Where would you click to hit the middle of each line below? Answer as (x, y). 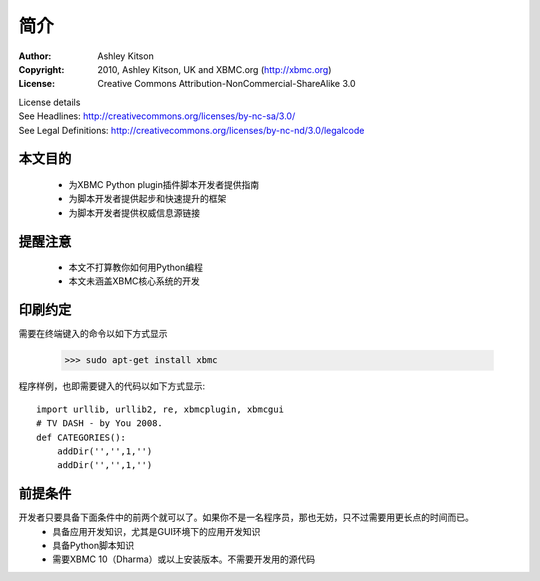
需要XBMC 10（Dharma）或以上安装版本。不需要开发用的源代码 (183, 559)
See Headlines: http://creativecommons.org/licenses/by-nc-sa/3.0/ (157, 116)
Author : (35, 56)
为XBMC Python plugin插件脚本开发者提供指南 (164, 184)
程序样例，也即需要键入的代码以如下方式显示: (112, 386)
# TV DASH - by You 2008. (100, 423)
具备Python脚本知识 (93, 545)
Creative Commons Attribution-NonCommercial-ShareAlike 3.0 (226, 84)
